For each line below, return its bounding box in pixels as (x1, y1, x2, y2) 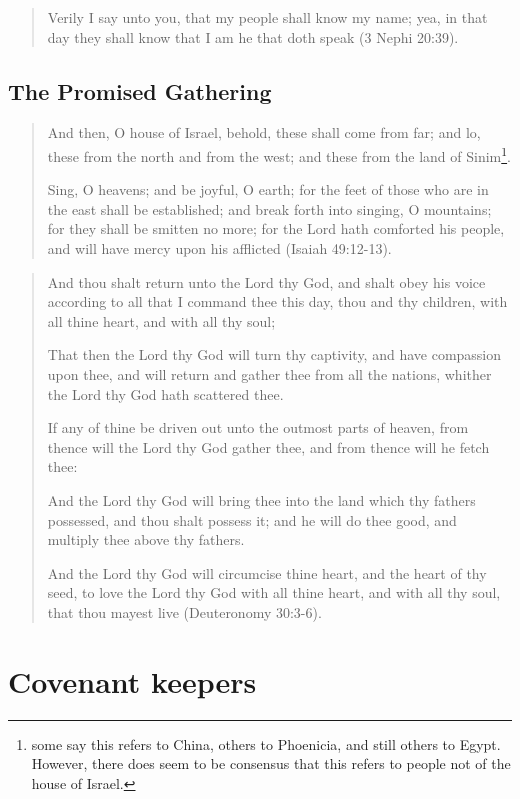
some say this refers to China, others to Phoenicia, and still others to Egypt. (31, 733, 501, 754)
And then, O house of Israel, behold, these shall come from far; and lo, (47, 122, 481, 143)
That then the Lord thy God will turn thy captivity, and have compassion (47, 344, 502, 365)
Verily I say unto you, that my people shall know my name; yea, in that (47, 7, 488, 27)
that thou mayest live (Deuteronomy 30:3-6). (47, 601, 322, 622)
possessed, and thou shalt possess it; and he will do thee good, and (47, 509, 457, 530)
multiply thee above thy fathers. (47, 529, 245, 550)
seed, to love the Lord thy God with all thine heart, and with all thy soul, (47, 582, 501, 603)
